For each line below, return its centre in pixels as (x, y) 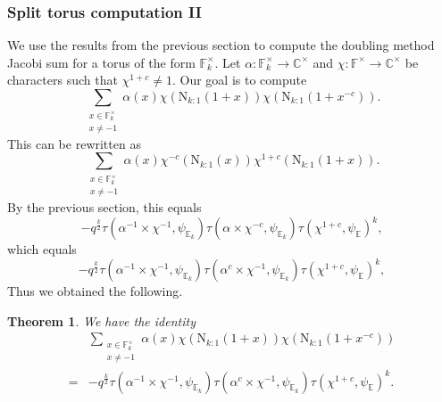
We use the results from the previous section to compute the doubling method (221, 45)
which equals (42, 249)
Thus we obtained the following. (95, 291)
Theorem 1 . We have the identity (101, 320)
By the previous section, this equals (104, 207)
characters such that (63, 80)
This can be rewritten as (74, 143)
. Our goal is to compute (239, 80)
